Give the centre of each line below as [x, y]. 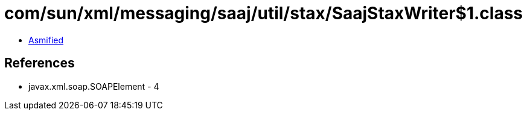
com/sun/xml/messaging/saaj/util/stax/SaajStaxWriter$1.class [264, 13]
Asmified [46, 40]
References [40, 63]
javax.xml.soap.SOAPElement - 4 [94, 86]
